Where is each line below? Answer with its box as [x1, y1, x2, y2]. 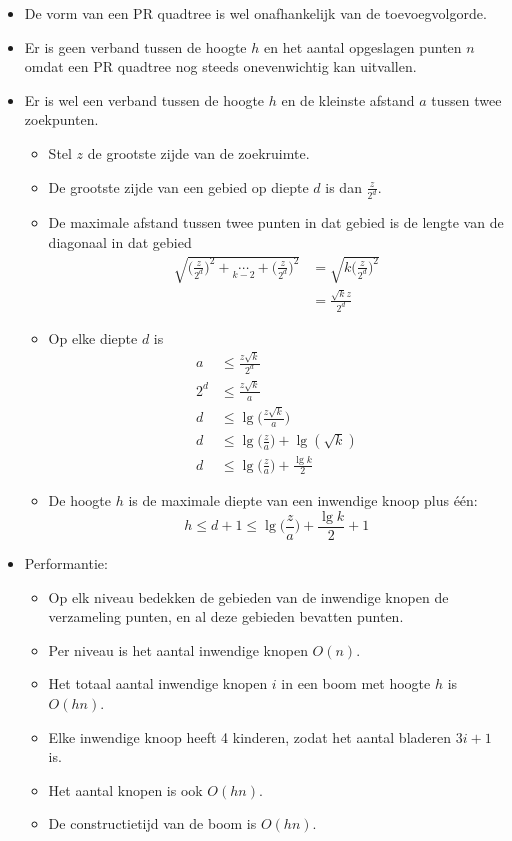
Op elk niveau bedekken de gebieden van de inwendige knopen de [48, 586, 449, 607]
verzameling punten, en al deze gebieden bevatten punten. [48, 606, 404, 627]
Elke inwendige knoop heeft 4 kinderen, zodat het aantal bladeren [48, 726, 452, 747]
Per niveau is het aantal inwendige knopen [48, 639, 308, 660]
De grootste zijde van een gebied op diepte [48, 176, 309, 197]
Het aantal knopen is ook [48, 779, 203, 800]
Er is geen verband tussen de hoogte [24, 36, 247, 57]
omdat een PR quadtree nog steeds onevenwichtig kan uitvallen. [24, 56, 417, 77]
